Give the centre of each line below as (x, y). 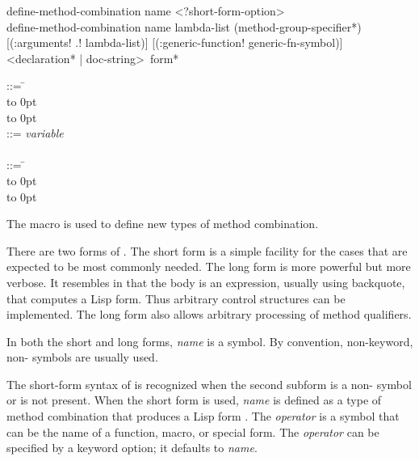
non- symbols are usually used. (82, 357)
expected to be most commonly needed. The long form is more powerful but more (209, 266)
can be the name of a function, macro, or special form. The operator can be (193, 431)
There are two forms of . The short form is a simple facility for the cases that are (207, 250)
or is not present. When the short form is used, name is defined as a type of (194, 400)
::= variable (35, 133)
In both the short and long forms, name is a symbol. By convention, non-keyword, (210, 341)
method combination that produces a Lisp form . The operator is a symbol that (203, 416)
